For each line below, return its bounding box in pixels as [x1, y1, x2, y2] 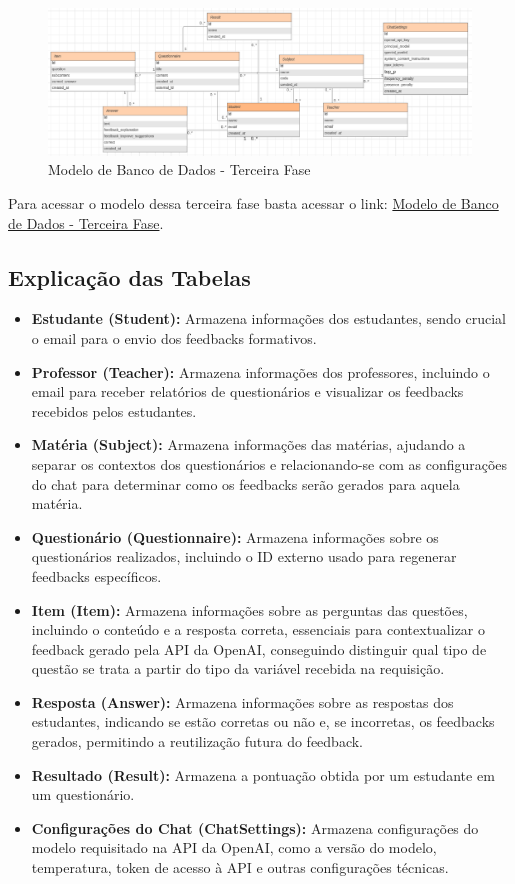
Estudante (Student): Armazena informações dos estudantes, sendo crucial [31, 308, 507, 329]
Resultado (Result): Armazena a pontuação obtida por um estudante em [31, 764, 495, 785]
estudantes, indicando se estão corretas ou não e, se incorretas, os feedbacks [31, 711, 495, 732]
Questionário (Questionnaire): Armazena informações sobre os [31, 526, 439, 547]
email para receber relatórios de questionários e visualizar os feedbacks [31, 381, 464, 402]
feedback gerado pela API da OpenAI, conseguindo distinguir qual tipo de [31, 638, 487, 659]
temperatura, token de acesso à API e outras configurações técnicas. [31, 857, 449, 878]
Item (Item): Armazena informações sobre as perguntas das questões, [31, 599, 468, 620]
